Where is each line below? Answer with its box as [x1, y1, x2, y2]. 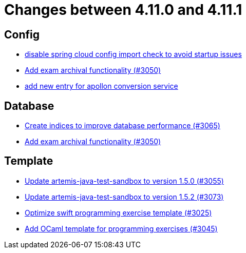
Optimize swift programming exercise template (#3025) [25, 208, 212, 217]
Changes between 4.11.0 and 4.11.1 [4, 1, 242, 18]
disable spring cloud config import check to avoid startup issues [25, 50, 242, 59]
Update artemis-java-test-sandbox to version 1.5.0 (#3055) [25, 176, 224, 185]
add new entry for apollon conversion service [25, 82, 178, 91]
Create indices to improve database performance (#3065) [25, 121, 220, 130]
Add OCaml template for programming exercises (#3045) [25, 224, 218, 233]
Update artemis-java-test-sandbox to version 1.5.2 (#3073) [25, 192, 224, 201]
